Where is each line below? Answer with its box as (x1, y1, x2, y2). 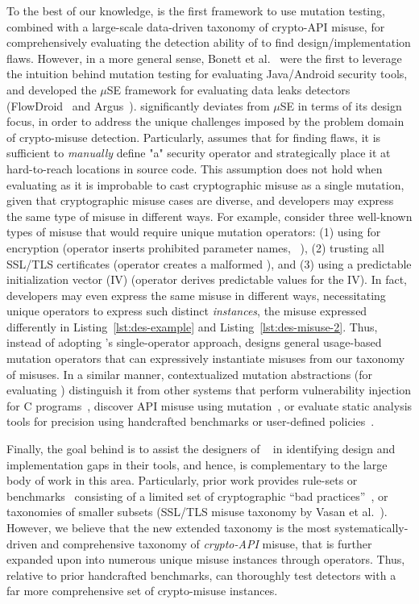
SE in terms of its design (280, 97, 402, 114)
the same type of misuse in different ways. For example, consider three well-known (6, 207, 413, 224)
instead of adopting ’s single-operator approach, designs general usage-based (6, 334, 382, 351)
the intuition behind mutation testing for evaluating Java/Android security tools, (6, 65, 408, 82)
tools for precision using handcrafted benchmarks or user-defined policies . (6, 413, 375, 430)
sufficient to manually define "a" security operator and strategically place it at (6, 144, 391, 161)
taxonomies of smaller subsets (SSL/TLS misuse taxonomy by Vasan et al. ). (6, 503, 388, 520)
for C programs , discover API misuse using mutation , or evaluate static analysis (6, 397, 413, 414)
